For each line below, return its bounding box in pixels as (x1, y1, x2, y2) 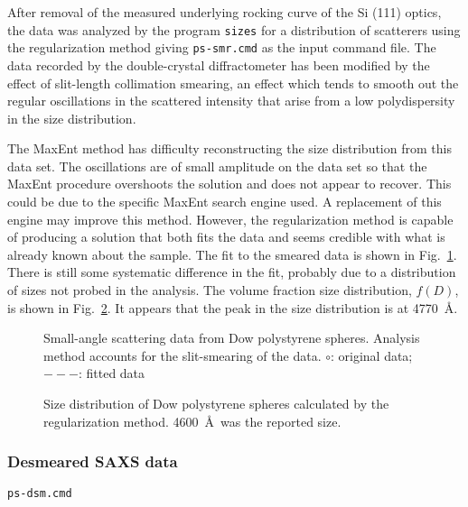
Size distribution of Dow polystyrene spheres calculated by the (43, 394, 389, 412)
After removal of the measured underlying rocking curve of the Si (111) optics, (7, 3, 442, 21)
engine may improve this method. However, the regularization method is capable (7, 209, 454, 228)
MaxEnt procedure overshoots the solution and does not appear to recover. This (7, 174, 452, 193)
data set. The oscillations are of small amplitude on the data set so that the (7, 156, 427, 175)
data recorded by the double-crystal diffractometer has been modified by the (7, 55, 430, 74)
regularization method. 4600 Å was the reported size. (43, 411, 342, 430)
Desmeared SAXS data (7, 450, 178, 473)
